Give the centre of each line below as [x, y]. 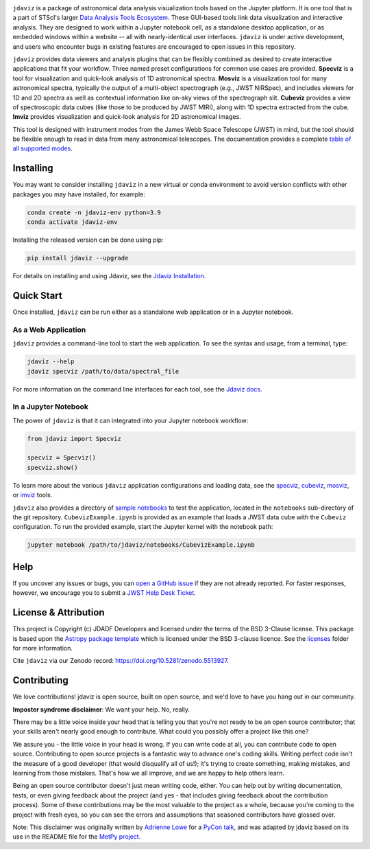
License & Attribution [59, 612]
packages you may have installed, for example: [79, 194]
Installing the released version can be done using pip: [88, 240]
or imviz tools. [33, 495]
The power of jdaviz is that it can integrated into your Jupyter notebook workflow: [131, 420]
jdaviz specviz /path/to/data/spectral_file [103, 371]
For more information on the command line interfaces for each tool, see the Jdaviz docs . [137, 389]
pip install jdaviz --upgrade [78, 258]
